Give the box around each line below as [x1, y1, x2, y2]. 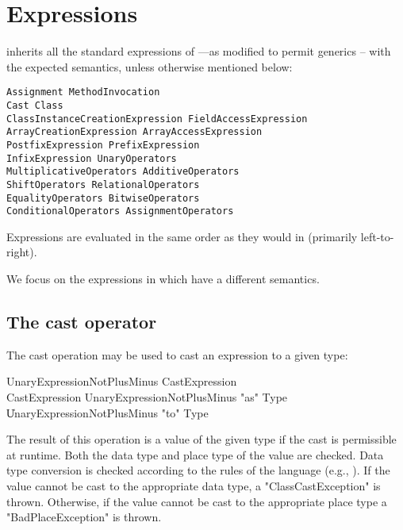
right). [6, 244, 37, 260]
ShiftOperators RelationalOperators [6, 179, 200, 190]
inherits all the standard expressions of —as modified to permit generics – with [6, 43, 391, 60]
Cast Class [6, 99, 63, 111]
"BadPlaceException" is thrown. [6, 509, 162, 525]
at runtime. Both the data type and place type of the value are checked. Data [6, 446, 384, 463]
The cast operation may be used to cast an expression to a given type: [6, 346, 348, 363]
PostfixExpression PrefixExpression [6, 139, 200, 151]
